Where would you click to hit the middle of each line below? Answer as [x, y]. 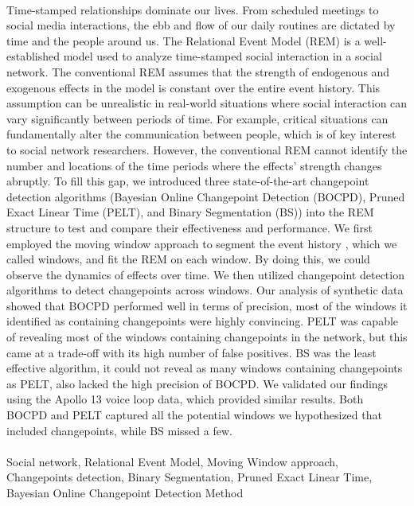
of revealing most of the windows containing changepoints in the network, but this [207, 337]
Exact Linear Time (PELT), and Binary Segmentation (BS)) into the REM [190, 212]
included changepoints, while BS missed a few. [119, 430]
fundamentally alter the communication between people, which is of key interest [201, 134]
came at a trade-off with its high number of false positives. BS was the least [191, 352]
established [33, 56]
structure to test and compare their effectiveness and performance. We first [189, 227]
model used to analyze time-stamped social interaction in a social [223, 56]
